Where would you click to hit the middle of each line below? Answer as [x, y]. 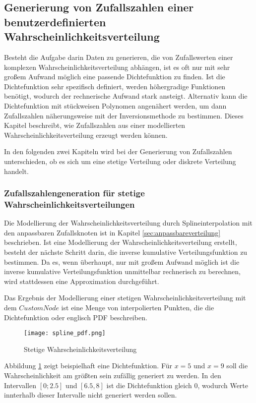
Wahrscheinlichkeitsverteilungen [69, 204]
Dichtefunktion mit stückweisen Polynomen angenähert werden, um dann [115, 105]
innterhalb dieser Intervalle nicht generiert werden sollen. [91, 395]
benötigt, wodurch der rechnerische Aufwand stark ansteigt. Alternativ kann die [126, 96]
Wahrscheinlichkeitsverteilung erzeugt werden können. [86, 135]
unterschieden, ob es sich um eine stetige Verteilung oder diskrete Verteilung [120, 161]
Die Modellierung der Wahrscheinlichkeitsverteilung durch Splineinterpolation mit [128, 223]
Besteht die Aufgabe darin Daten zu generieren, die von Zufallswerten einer [119, 57]
